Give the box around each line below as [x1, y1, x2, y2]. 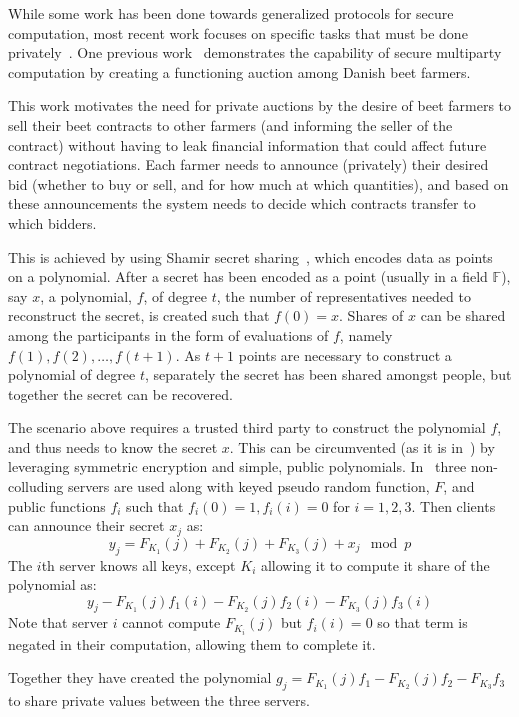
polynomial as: [8, 574, 97, 595]
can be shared [420, 305, 506, 326]
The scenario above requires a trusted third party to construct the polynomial [8, 417, 486, 438]
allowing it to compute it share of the [260, 554, 490, 575]
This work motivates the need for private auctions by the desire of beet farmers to [8, 95, 512, 116]
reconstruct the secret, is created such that [8, 305, 270, 326]
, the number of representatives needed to [216, 285, 471, 306]
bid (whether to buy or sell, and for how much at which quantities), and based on [8, 173, 509, 194]
